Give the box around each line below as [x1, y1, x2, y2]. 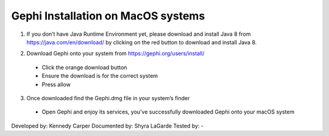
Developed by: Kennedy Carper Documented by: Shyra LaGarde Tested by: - [11, 122, 204, 129]
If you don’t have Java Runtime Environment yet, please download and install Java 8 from [26, 30, 251, 38]
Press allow [41, 81, 71, 88]
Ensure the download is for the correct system [41, 72, 158, 80]
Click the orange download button [41, 64, 127, 71]
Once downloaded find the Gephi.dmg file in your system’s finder [26, 94, 190, 101]
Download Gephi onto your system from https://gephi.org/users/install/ [26, 50, 205, 57]
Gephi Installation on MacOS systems [11, 9, 205, 22]
